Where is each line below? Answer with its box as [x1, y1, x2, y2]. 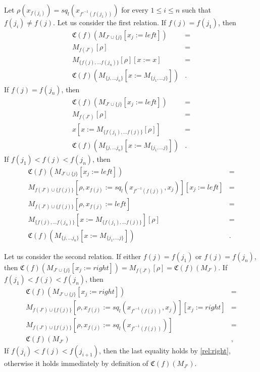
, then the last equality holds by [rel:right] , [99, 345, 231, 356]
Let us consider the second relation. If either [4, 251, 141, 261]
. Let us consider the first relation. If [53, 17, 166, 27]
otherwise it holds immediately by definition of [4, 358, 148, 368]
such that [182, 5, 212, 15]
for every [121, 5, 148, 15]
